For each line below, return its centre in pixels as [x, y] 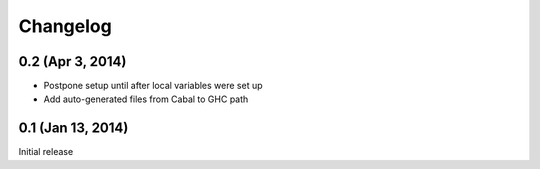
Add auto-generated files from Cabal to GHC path [146, 99]
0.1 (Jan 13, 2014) [73, 128]
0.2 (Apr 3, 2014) [72, 61]
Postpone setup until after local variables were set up [153, 86]
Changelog [65, 26]
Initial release [46, 152]
